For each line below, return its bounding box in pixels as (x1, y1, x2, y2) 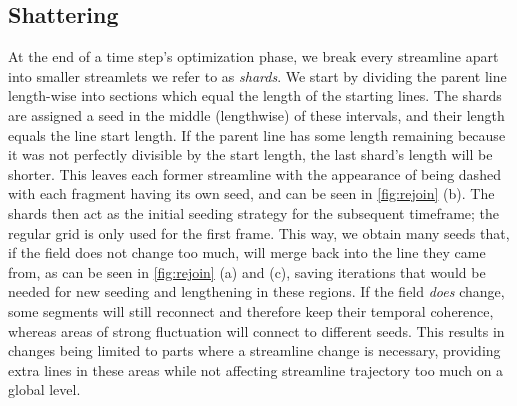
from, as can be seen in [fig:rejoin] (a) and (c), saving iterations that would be (8, 261, 486, 282)
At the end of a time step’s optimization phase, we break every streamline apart (8, 46, 499, 67)
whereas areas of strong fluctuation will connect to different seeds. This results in (8, 320, 505, 341)
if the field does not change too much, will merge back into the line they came (8, 242, 486, 263)
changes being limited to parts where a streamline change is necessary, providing (8, 340, 501, 361)
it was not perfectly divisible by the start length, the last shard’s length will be (8, 144, 493, 165)
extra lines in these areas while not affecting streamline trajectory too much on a (8, 359, 504, 380)
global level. (8, 379, 81, 400)
